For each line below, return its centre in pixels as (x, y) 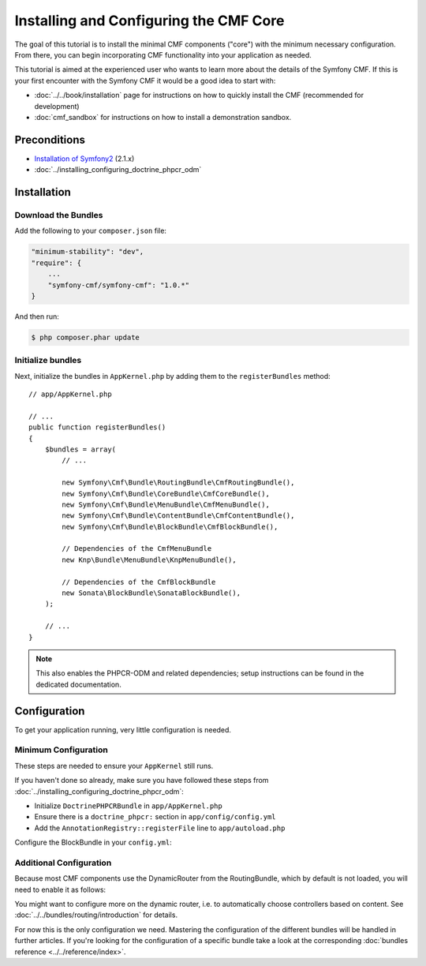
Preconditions (50, 139)
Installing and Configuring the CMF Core (149, 21)
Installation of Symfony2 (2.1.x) (84, 159)
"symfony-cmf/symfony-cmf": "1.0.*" (118, 285)
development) (57, 106)
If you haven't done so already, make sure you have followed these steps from (142, 781)
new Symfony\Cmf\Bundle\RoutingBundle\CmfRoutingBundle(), (178, 483)
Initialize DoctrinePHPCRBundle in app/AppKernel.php (128, 806)
